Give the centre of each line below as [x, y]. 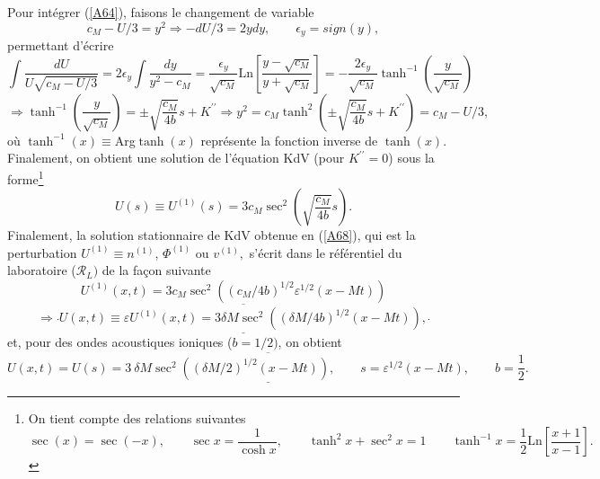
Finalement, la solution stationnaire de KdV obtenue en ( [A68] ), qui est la [212, 235]
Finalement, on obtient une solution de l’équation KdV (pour [176, 158]
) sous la [411, 158]
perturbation [42, 252]
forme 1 [26, 177]
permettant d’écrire [61, 45]
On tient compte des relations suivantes [137, 417]
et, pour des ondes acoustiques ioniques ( [120, 342]
